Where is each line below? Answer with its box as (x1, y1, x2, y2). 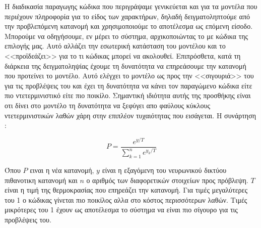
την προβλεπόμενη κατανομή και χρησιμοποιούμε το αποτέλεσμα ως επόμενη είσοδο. (5, 21, 253, 31)
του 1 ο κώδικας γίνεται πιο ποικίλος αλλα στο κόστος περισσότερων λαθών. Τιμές (5, 194, 247, 205)
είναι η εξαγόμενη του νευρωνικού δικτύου (102, 164, 227, 175)
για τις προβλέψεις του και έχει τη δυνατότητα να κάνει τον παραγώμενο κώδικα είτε (5, 80, 252, 90)
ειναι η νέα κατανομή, (30, 164, 94, 175)
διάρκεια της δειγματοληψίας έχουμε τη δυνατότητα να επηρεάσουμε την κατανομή (5, 60, 246, 71)
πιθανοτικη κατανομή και (5, 174, 78, 185)
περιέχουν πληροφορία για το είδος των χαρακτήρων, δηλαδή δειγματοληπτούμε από (5, 11, 250, 21)
